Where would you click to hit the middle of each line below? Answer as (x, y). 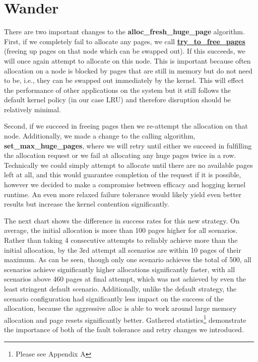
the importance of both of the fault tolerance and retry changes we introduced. (124, 329)
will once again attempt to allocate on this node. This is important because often (128, 60)
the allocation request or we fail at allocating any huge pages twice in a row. (120, 155)
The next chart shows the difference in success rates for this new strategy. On (122, 220)
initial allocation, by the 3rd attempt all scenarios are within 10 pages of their (123, 250)
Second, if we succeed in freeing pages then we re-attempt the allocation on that (126, 126)
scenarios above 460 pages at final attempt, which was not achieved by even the (125, 279)
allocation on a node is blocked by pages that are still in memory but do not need (128, 70)
